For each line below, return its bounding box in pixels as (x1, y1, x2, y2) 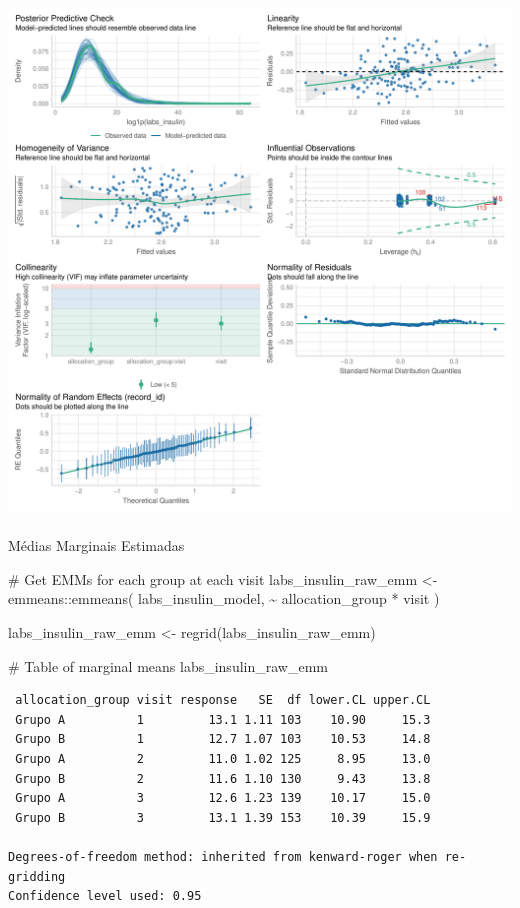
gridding (8, 869, 66, 884)
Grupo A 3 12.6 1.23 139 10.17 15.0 (15, 791, 431, 806)
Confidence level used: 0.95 (8, 889, 202, 904)
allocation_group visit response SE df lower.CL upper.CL (15, 693, 431, 708)
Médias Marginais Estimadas (8, 535, 185, 556)
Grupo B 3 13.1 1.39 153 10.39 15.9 (15, 810, 431, 825)
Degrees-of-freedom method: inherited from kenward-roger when (8, 849, 438, 864)
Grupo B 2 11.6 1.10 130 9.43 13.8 (15, 771, 431, 786)
